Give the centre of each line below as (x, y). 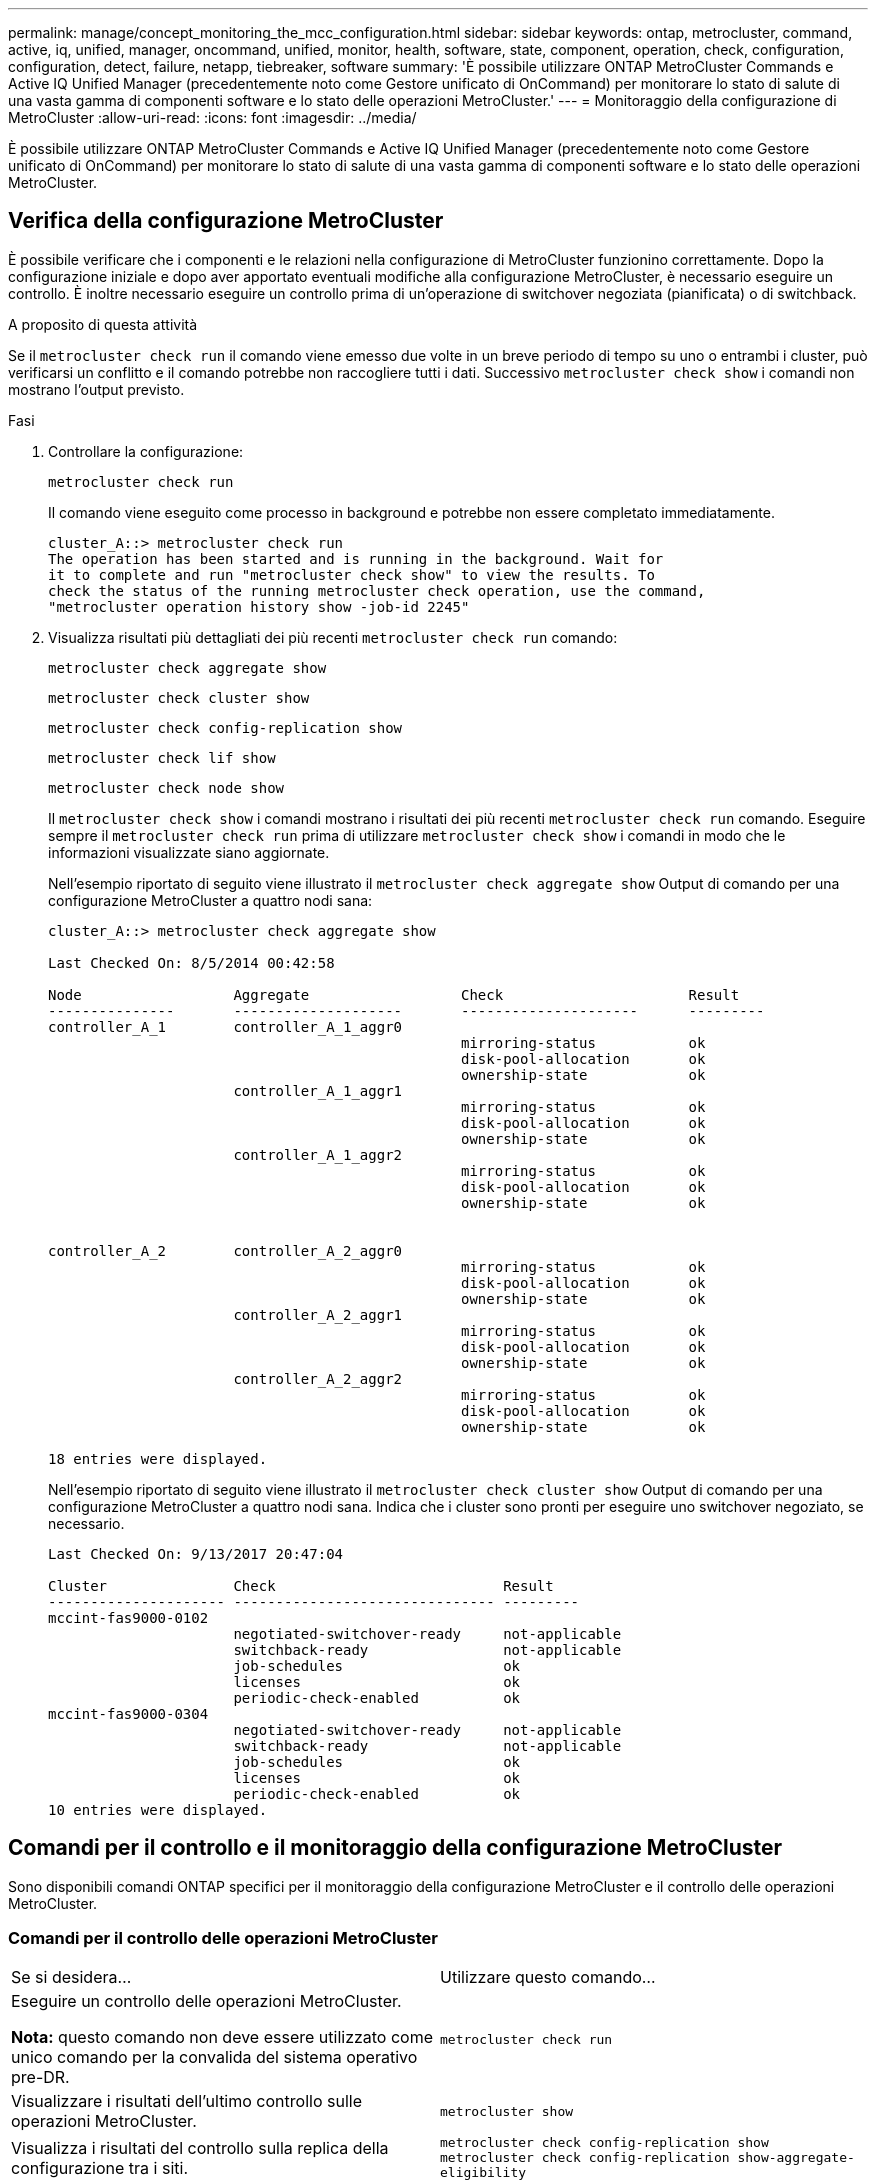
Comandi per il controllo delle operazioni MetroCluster (223, 1938)
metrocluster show (507, 2111)
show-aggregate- (796, 2158)
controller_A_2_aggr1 (318, 1314)
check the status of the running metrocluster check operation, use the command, (377, 590)
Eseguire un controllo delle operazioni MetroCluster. (206, 2001)
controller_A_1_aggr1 (318, 1090)
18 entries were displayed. (158, 1458)
